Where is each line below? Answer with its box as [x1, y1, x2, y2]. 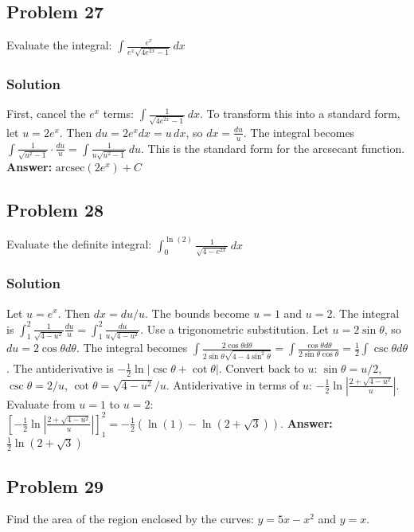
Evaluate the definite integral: [6, 236, 152, 252]
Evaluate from [6, 395, 76, 412]
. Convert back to [218, 360, 304, 377]
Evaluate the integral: [6, 37, 112, 53]
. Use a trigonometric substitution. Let [140, 320, 329, 337]
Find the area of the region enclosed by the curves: [6, 510, 254, 527]
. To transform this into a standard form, [200, 105, 400, 122]
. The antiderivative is [6, 360, 114, 377]
